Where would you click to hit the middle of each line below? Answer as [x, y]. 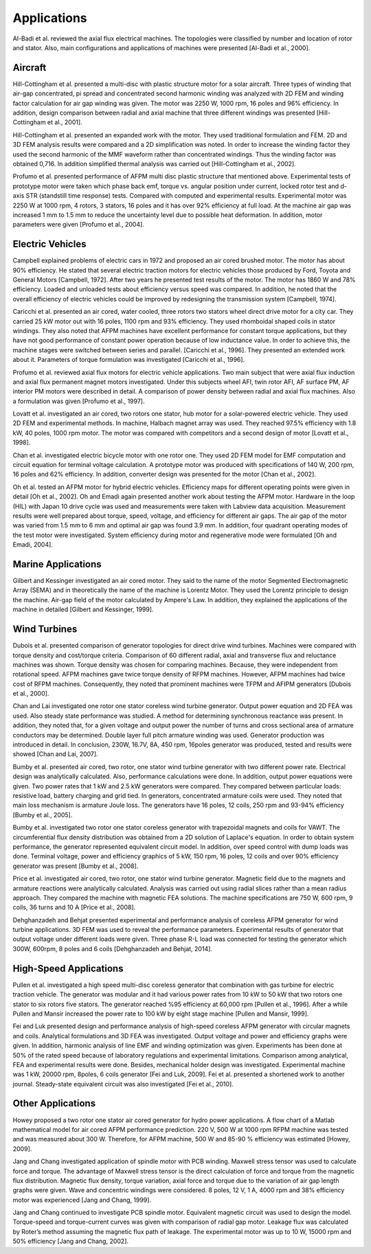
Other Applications [54, 1103]
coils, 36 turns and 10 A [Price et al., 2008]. [74, 907]
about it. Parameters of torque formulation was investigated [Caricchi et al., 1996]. [129, 360]
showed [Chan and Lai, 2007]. [56, 754]
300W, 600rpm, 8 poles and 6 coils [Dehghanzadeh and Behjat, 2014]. [113, 948]
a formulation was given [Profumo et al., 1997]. [79, 401]
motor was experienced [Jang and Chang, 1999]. [82, 1200]
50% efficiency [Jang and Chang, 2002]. [71, 1241]
